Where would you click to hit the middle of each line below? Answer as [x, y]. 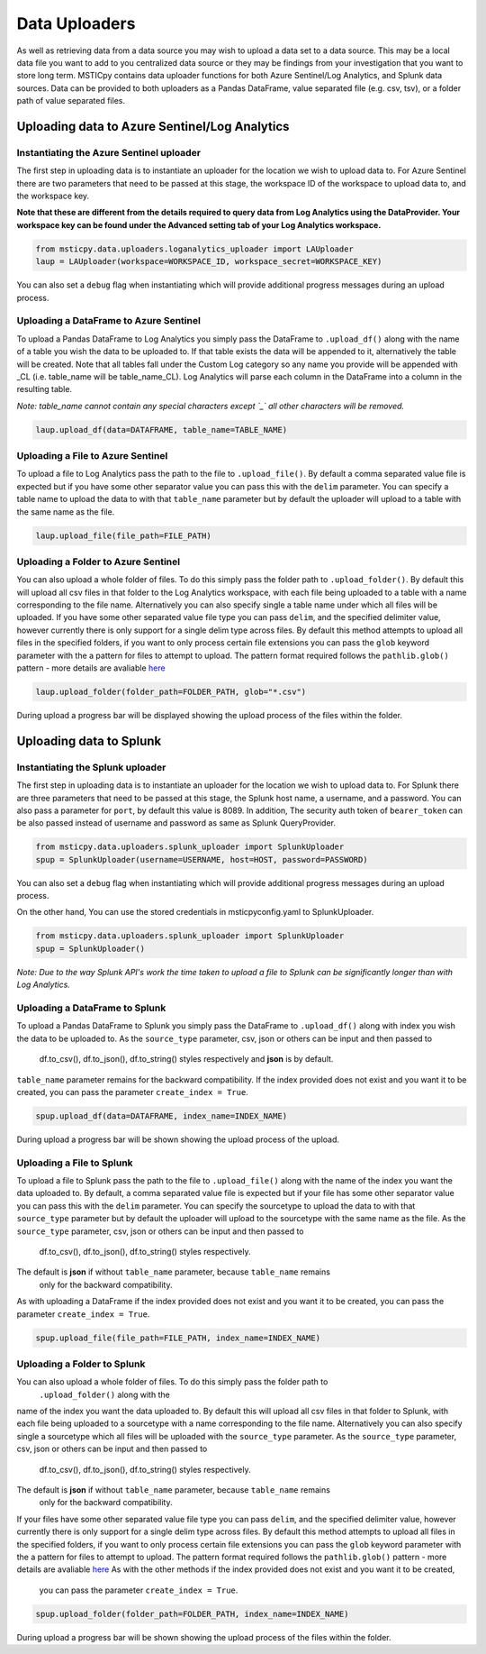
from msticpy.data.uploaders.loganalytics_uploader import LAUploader [195, 249]
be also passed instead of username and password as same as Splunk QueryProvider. [176, 823]
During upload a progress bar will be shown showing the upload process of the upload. [178, 1139]
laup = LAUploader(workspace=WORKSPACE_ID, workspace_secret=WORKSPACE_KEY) [209, 262]
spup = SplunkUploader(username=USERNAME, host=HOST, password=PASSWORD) [202, 859]
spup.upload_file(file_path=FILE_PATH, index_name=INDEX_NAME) [178, 1338]
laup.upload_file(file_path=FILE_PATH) [123, 535]
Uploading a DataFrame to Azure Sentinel [109, 321]
